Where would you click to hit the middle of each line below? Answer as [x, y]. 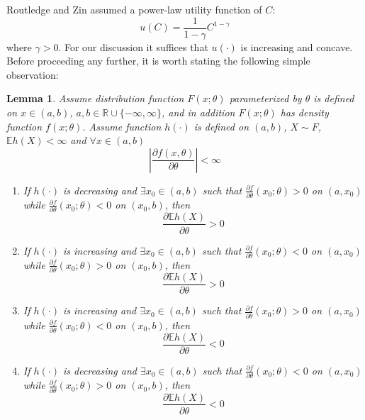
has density [304, 112]
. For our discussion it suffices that [133, 46]
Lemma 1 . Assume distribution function [95, 98]
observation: [33, 74]
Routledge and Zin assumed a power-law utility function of [134, 9]
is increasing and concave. [297, 46]
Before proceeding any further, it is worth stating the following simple [158, 61]
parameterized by [265, 98]
